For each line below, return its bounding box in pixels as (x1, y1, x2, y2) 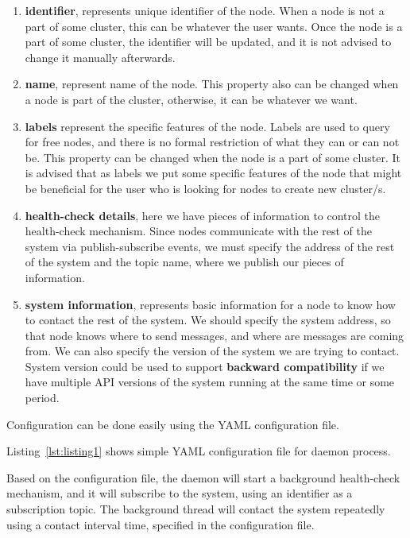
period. (25, 389, 60, 406)
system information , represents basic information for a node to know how (25, 296, 396, 312)
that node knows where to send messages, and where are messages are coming (25, 327, 404, 343)
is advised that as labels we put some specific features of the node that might (25, 164, 402, 181)
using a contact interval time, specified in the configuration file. (6, 516, 315, 532)
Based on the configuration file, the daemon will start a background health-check (6, 469, 400, 486)
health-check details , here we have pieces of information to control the (25, 207, 381, 223)
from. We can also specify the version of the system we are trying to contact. (25, 343, 400, 359)
